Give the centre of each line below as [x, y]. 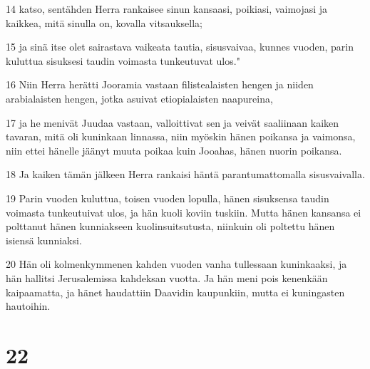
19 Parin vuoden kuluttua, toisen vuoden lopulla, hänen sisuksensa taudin [168, 198]
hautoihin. [28, 306]
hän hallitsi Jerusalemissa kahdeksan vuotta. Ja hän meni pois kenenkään [167, 277]
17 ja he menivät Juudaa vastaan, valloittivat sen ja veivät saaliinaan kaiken [173, 122]
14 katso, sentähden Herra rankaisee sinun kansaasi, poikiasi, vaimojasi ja [167, 9]
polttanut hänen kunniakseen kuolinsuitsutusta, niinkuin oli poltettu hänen [170, 226]
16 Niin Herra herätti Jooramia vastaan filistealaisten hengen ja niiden [160, 84]
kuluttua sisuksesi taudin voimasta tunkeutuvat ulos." [123, 60]
